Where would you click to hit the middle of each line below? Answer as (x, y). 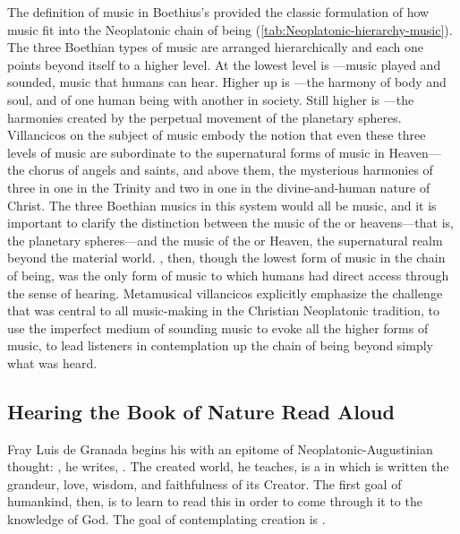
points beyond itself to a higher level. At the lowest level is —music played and (224, 64)
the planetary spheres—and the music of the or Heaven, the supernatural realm (225, 240)
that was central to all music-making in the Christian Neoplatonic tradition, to (223, 310)
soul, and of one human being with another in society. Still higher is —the (211, 99)
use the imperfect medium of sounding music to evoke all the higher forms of (218, 327)
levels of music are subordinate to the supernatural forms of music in (196, 152)
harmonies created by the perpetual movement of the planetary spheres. (204, 117)
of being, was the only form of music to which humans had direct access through (228, 275)
